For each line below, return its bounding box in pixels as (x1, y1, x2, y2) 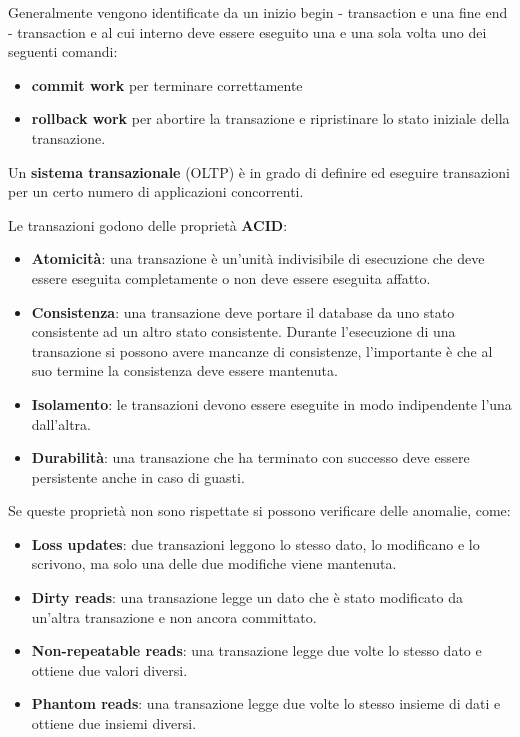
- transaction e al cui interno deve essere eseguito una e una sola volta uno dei (8, 21, 487, 42)
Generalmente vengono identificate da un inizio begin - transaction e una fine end (8, 2, 508, 22)
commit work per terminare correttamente (31, 74, 303, 95)
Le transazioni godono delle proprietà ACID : (8, 214, 288, 235)
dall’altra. (31, 413, 91, 434)
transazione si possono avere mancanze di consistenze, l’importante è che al (31, 340, 493, 361)
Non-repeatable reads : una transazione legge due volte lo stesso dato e (31, 640, 482, 661)
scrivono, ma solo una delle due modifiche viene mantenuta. (31, 553, 397, 574)
